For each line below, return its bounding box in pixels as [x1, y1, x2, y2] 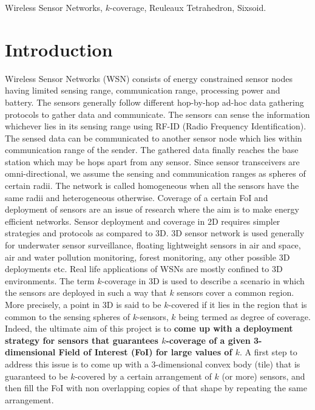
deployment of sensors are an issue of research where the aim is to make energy [5, 203, 299, 216]
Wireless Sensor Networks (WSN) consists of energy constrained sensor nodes [5, 72, 293, 84]
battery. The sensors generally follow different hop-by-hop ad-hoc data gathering [5, 95, 304, 108]
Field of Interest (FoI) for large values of [58, 346, 232, 358]
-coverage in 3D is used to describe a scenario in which [101, 274, 305, 287]
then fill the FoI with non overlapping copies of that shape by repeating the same [5, 381, 307, 394]
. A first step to [240, 346, 297, 358]
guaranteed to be [5, 369, 68, 382]
